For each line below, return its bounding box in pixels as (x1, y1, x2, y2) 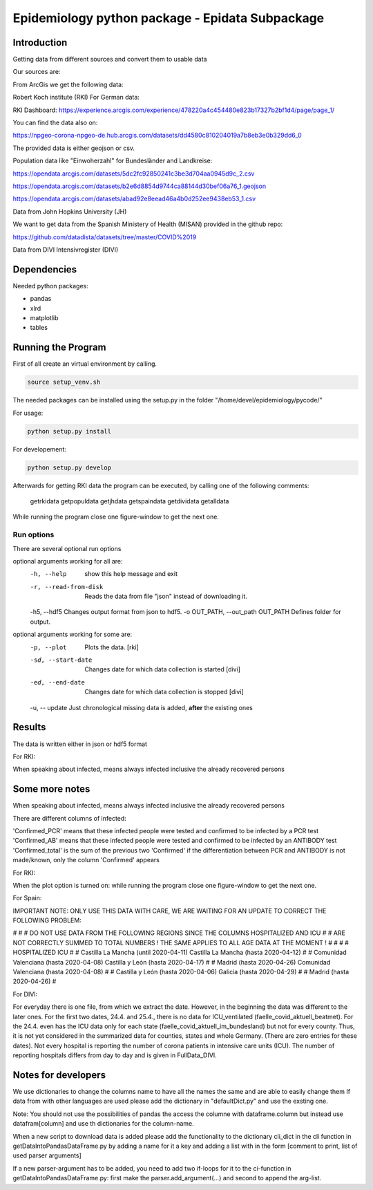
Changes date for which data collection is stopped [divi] (84, 688, 245, 696)
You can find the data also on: (12, 118, 98, 127)
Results (12, 721, 46, 733)
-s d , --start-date (30, 656, 93, 664)
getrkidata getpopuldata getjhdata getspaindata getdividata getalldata (30, 496, 229, 505)
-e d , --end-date (30, 678, 86, 686)
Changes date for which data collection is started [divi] (84, 665, 241, 673)
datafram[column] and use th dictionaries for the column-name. (12, 1119, 195, 1128)
